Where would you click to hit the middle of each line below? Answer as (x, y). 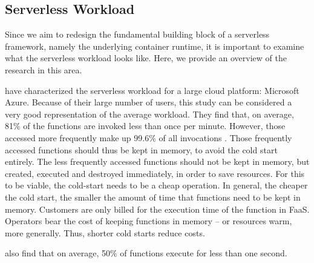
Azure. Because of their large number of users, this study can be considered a (149, 102)
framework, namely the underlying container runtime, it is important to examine (155, 46)
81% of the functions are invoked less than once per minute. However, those (145, 126)
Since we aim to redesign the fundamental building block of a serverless (137, 34)
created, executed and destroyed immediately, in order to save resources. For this (155, 173)
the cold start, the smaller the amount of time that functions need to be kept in (153, 197)
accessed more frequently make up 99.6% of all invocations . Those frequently (149, 137)
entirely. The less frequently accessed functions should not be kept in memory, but (157, 161)
